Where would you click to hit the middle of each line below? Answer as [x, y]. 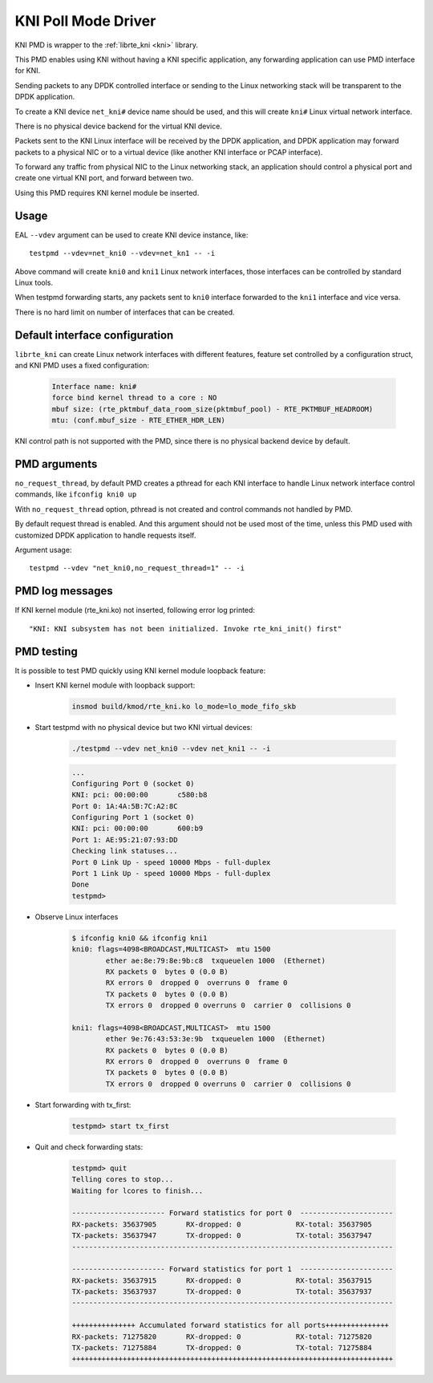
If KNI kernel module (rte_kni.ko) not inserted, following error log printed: [135, 610]
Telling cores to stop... [123, 1180]
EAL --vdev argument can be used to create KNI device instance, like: [132, 235]
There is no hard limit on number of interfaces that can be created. [125, 312]
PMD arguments [56, 464]
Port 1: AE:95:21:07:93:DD [125, 840]
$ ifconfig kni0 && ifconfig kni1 [140, 938]
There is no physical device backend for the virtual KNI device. [118, 126]
